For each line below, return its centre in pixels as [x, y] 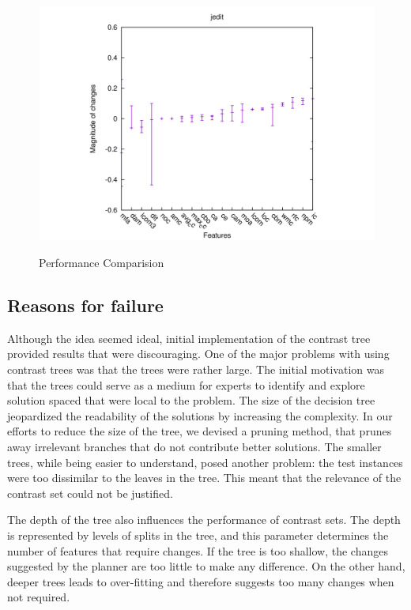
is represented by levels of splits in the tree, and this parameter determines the [198, 535]
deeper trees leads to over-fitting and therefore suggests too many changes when [201, 581]
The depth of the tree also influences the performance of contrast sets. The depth [204, 520]
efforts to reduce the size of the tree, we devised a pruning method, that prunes [200, 431]
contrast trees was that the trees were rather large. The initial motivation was [196, 369]
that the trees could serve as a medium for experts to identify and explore [186, 384]
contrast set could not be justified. [90, 493]
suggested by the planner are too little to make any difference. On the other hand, [206, 566]
